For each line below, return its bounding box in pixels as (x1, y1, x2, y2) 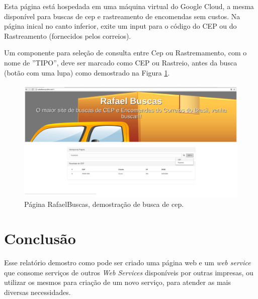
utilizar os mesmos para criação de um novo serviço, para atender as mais (4, 277, 231, 287)
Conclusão (4, 228, 76, 249)
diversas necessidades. (4, 287, 71, 297)
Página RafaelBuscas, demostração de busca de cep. (24, 198, 184, 209)
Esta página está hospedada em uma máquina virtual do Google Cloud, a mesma (4, 1, 254, 11)
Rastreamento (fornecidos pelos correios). (4, 30, 131, 41)
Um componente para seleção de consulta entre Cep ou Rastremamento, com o (4, 47, 247, 58)
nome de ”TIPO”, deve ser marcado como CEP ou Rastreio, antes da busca (4, 57, 237, 67)
